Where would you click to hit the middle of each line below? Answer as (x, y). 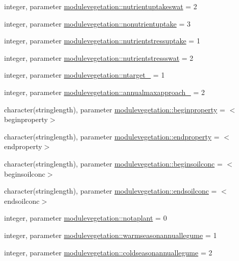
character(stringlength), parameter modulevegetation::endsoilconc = (111, 191)
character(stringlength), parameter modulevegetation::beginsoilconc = (113, 163)
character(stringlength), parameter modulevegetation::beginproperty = (115, 109)
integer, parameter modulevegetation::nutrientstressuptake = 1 (102, 41)
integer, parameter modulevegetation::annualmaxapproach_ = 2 (104, 92)
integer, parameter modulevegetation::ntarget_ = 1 (85, 75)
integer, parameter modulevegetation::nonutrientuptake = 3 (97, 23)
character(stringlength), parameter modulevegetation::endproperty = (112, 136)
